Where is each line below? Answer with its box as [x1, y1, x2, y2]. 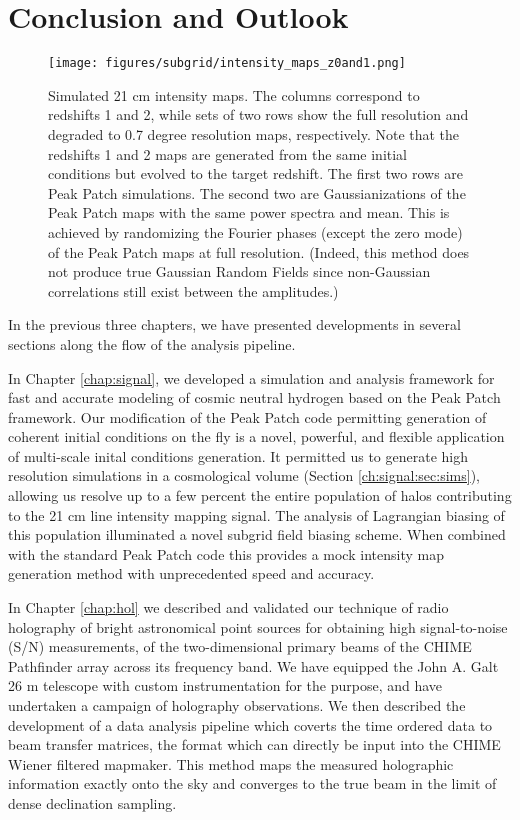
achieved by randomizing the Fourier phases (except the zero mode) [48, 221, 463, 242]
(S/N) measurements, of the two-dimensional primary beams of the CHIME [8, 636, 472, 657]
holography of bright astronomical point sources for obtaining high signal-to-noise [8, 616, 508, 637]
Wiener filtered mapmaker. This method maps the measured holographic [8, 753, 454, 774]
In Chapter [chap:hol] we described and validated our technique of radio [8, 597, 449, 618]
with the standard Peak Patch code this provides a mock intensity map [8, 543, 444, 564]
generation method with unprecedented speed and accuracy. [8, 563, 375, 584]
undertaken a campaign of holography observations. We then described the [8, 695, 466, 715]
